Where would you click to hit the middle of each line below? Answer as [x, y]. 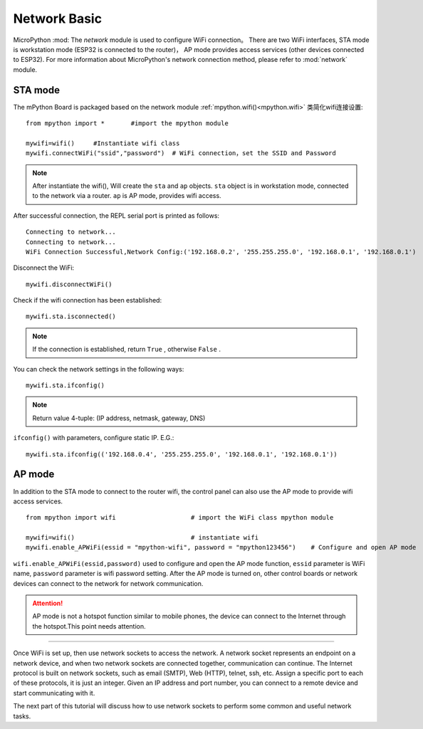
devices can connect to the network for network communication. [108, 583]
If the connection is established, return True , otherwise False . [126, 350]
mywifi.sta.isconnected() [71, 316]
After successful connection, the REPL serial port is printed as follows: [116, 215]
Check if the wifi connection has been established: [88, 300]
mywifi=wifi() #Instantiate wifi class [103, 143]
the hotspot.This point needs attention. [89, 626]
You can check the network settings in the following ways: [99, 369]
